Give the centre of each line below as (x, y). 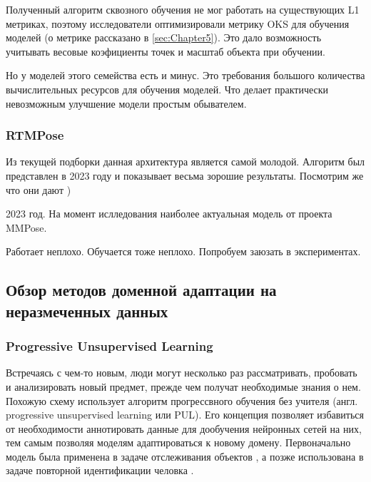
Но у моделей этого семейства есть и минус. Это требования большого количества (185, 75)
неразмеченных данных (87, 311)
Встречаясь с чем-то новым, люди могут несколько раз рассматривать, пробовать (182, 373)
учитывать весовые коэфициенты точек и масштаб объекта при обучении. (166, 51)
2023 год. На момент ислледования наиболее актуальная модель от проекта (169, 214)
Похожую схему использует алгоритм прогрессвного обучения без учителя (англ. (182, 400)
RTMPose (35, 135)
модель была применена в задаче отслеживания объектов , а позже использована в (185, 456)
